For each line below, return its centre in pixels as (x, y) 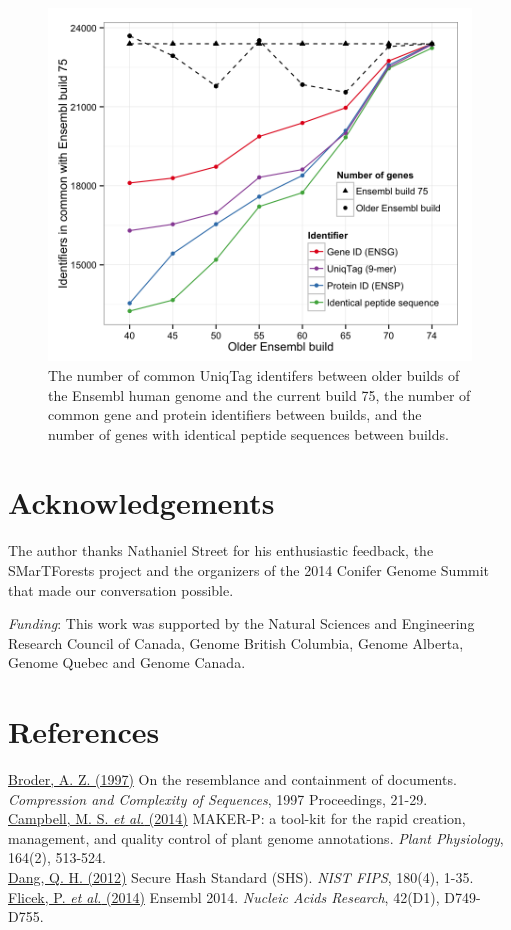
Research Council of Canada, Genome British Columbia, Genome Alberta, (236, 642)
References (84, 731)
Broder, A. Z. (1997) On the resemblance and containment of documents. (232, 779)
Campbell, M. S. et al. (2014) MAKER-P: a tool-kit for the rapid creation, (237, 818)
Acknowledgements (141, 502)
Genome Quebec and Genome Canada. (127, 662)
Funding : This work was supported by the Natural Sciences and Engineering (241, 623)
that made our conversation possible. (121, 589)
